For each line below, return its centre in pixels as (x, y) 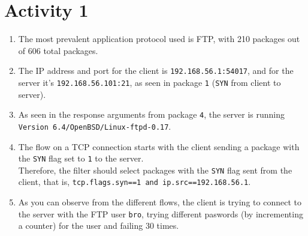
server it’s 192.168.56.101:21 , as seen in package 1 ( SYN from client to (150, 82)
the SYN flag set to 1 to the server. (81, 158)
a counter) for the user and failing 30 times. (99, 225)
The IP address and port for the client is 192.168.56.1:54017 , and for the (156, 71)
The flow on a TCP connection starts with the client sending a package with (159, 146)
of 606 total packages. (58, 50)
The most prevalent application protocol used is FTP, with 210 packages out (159, 39)
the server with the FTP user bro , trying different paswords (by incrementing (161, 213)
